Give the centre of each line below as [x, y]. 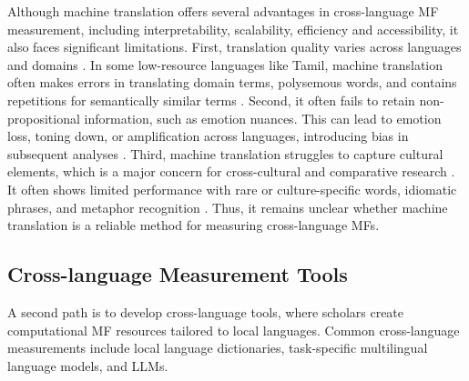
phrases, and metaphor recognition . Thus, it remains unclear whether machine [228, 207]
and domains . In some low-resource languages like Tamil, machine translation [225, 64]
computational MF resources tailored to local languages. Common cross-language [234, 330]
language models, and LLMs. [88, 365]
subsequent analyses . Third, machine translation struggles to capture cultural [225, 153]
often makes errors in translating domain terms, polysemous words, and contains [232, 82]
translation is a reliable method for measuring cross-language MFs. [194, 225]
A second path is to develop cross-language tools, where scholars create [206, 311]
